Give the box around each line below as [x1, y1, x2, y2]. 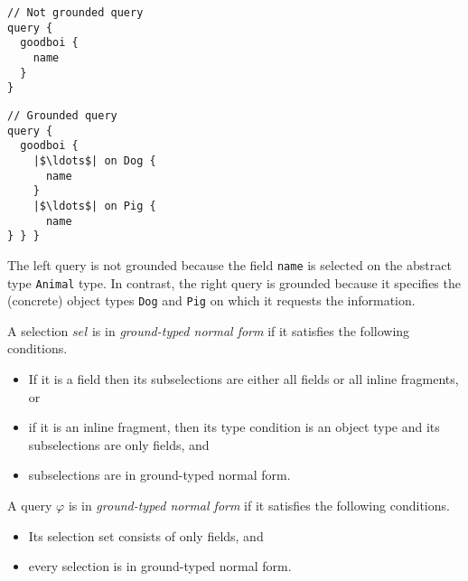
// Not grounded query [7, 6, 144, 19]
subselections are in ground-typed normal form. [28, 465, 291, 484]
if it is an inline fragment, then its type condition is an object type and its [28, 417, 440, 436]
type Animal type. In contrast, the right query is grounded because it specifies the [7, 273, 461, 292]
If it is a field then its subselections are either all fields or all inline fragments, [28, 370, 459, 388]
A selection [7, 321, 69, 340]
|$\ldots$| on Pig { [33, 199, 156, 212]
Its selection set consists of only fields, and [28, 526, 264, 545]
